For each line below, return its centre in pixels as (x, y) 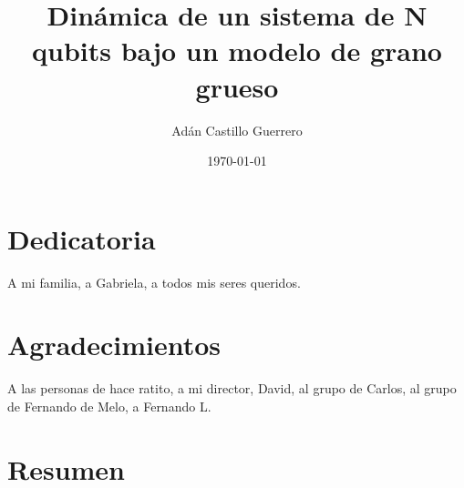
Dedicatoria (82, 238)
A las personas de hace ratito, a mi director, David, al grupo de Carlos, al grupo (232, 388)
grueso (237, 86)
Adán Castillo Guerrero (237, 130)
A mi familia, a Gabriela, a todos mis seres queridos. (154, 282)
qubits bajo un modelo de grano (237, 51)
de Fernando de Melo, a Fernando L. (109, 406)
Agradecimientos (114, 345)
